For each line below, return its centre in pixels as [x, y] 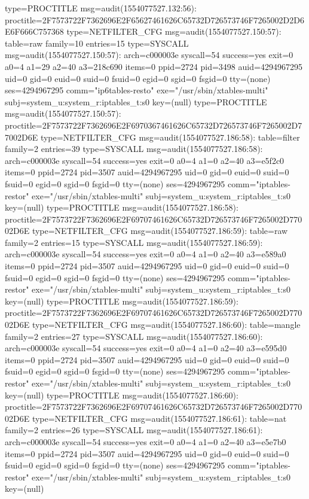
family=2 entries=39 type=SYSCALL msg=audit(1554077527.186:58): [134, 149]
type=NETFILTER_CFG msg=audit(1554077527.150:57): [174, 31]
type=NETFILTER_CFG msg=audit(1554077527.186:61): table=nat [159, 418]
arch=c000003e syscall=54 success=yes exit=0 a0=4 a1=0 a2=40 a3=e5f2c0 [145, 160]
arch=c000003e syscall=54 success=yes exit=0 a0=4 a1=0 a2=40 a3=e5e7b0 [146, 441]
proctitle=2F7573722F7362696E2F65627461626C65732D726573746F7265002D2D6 [154, 19]
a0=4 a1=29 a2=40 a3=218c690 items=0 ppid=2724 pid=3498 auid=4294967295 [154, 66]
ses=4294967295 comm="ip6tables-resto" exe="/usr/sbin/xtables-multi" [137, 90]
